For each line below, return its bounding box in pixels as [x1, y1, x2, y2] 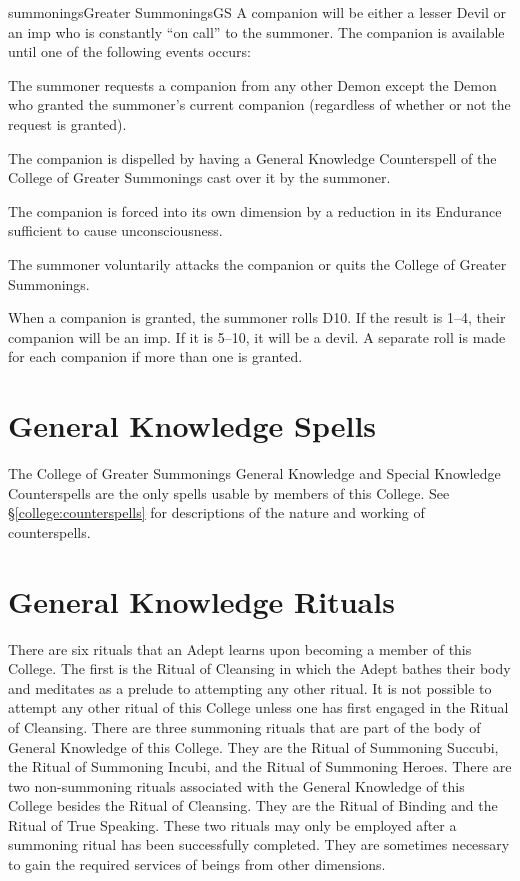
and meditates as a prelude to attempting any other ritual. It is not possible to [8, 677, 492, 698]
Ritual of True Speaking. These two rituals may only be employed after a [8, 814, 457, 835]
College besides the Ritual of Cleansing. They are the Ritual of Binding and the [8, 795, 498, 816]
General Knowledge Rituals [8, 580, 395, 621]
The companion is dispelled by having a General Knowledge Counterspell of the [8, 147, 497, 168]
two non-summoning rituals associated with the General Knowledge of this [8, 775, 465, 796]
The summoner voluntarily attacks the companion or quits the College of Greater [8, 253, 507, 274]
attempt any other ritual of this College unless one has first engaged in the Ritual [8, 697, 509, 718]
